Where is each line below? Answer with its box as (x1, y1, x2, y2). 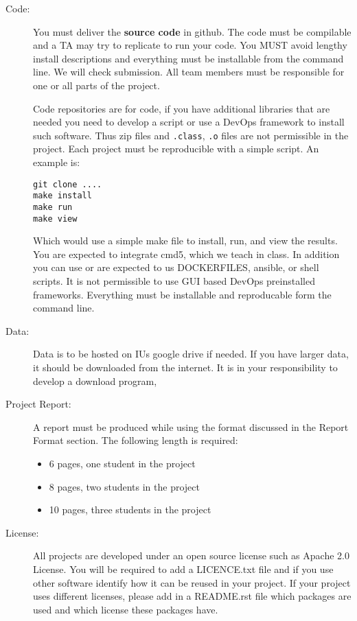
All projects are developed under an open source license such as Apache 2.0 (33, 548, 349, 563)
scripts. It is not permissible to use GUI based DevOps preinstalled (33, 274, 315, 288)
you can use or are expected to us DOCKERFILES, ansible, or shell (33, 260, 319, 274)
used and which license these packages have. (33, 602, 218, 616)
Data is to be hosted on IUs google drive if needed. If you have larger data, (33, 347, 349, 361)
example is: (33, 155, 80, 169)
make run (33, 202, 73, 212)
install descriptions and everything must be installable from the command (33, 51, 344, 65)
